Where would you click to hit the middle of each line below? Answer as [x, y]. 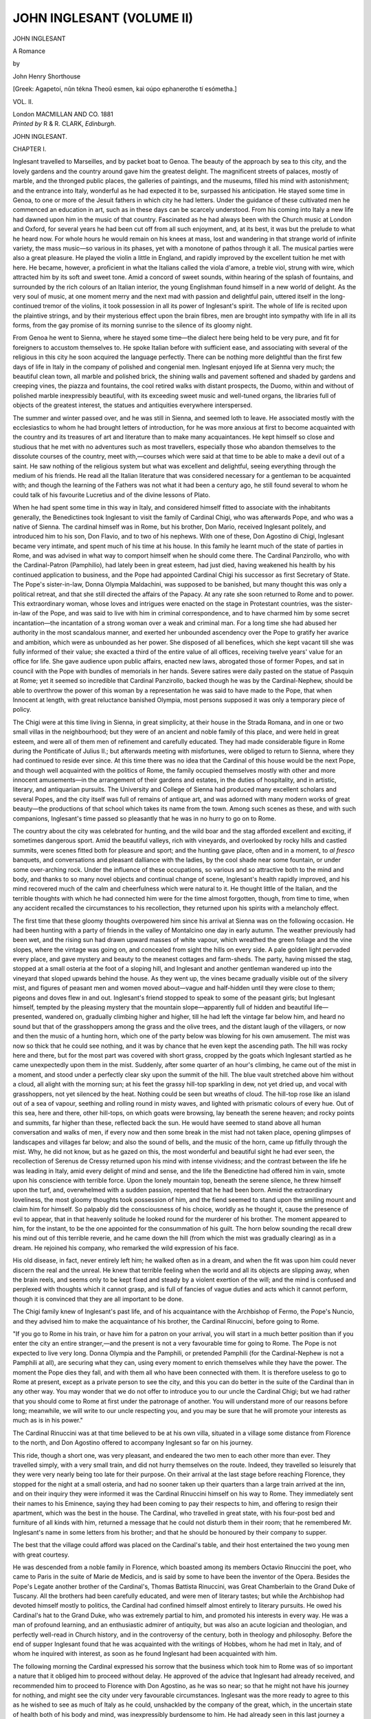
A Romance [29, 51]
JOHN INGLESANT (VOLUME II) [103, 18]
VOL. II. [23, 101]
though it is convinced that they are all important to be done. [98, 1299]
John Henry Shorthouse [47, 76]
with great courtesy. [41, 1555]
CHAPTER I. [30, 149]
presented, [28, 1017]
